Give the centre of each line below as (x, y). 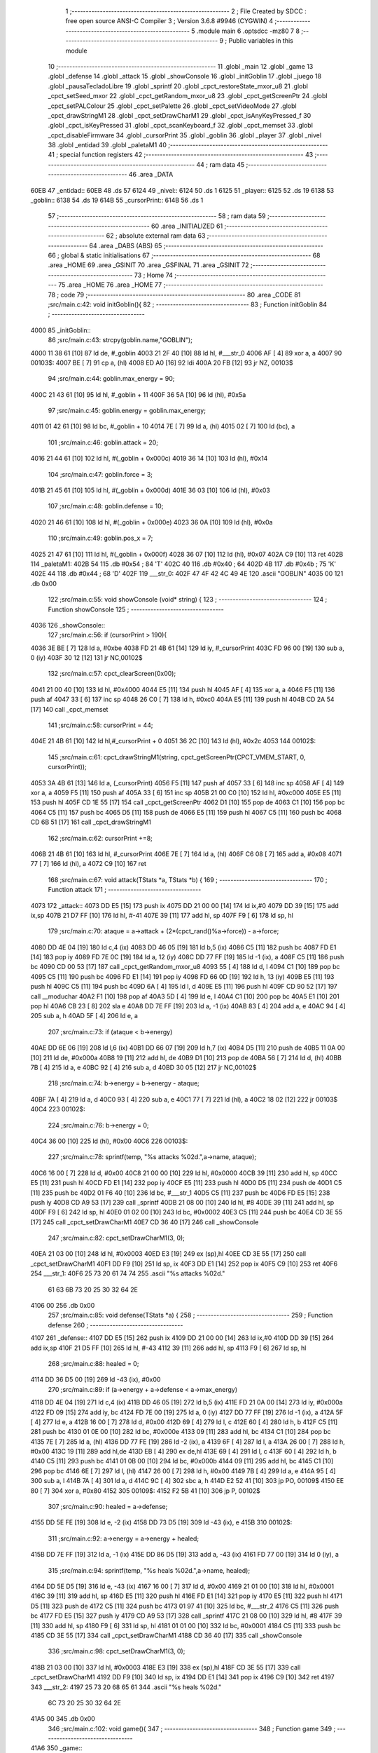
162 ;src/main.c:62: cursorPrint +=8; (100, 838)
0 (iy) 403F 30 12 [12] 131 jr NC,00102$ (86, 658)
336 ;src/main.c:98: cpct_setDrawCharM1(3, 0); (117, 1651)
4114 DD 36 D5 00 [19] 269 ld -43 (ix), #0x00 (96, 1380)
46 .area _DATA (151, 175)
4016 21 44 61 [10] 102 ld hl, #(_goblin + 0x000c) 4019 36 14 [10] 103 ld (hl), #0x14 (149, 459)
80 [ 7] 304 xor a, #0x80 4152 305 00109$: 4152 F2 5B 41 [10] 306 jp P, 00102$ (145, 1491)
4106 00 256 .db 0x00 (63, 1306)
